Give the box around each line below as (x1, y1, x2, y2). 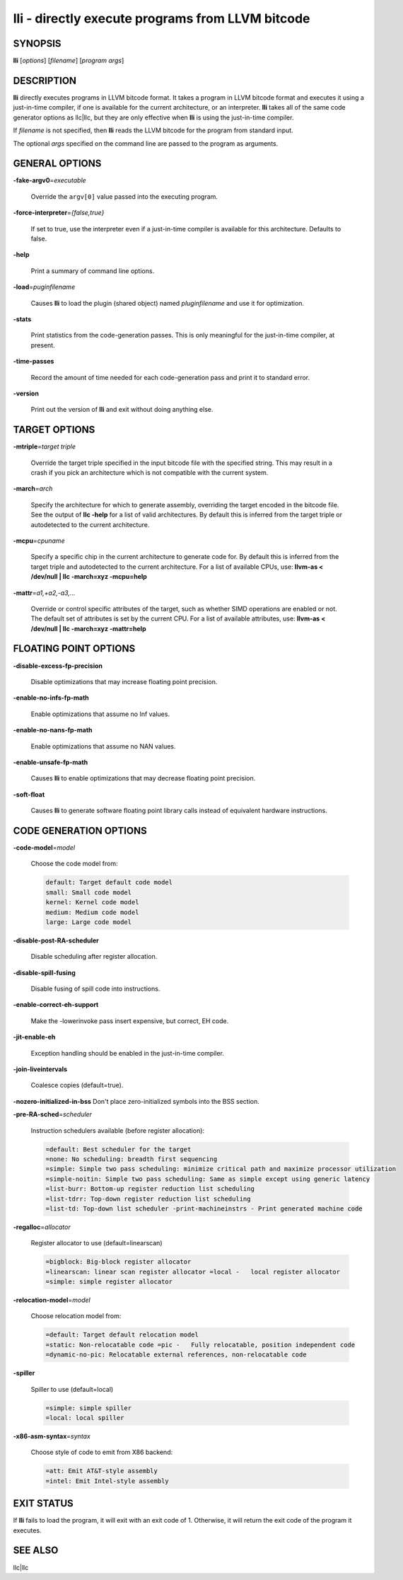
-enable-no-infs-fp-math (13, 693, 90, 702)
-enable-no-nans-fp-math (13, 726, 93, 734)
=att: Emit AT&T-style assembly (45, 1467, 158, 1475)
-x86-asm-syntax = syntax (13, 1431, 91, 1440)
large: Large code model (45, 918, 132, 926)
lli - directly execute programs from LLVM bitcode (13, 11, 310, 26)
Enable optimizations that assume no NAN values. (30, 742, 176, 750)
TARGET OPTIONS (13, 424, 95, 436)
